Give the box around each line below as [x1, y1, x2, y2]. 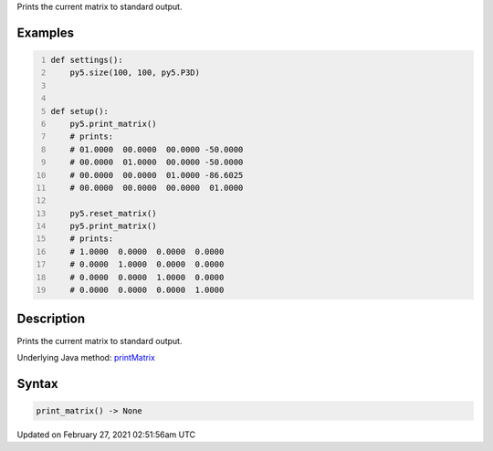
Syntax [16, 375, 58, 392]
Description [16, 311, 86, 327]
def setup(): [50, 106, 110, 116]
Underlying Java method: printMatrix [16, 351, 155, 362]
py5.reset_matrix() [69, 208, 157, 218]
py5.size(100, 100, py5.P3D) [69, 68, 201, 78]
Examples [16, 25, 75, 40]
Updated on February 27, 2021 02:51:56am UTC [16, 429, 196, 440]
